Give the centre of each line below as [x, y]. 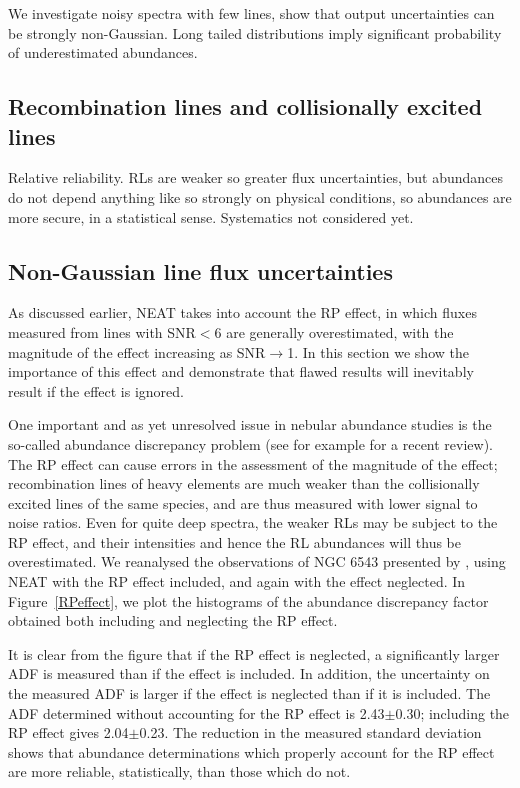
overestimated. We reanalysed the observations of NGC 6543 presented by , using [257, 561]
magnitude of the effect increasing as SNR [137, 351]
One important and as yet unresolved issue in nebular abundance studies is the [250, 424]
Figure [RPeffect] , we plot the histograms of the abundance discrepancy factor [248, 600]
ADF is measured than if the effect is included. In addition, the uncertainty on [249, 673]
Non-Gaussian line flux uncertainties [200, 270]
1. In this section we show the [378, 351]
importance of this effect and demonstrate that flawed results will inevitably [241, 371]
